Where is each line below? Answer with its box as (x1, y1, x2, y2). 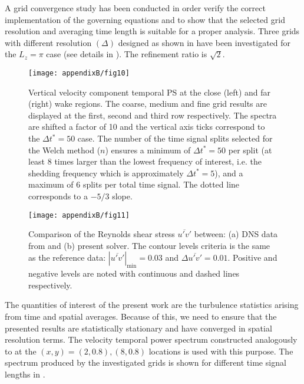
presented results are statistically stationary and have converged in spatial (5, 321, 272, 334)
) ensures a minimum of (105, 143, 191, 156)
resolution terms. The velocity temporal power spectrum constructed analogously (5, 333, 298, 346)
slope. (112, 189, 133, 202)
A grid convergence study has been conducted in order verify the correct (5, 2, 266, 14)
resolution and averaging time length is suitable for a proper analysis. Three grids (5, 25, 300, 37)
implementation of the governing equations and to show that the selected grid (5, 13, 285, 25)
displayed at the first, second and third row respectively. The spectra (28, 109, 277, 121)
